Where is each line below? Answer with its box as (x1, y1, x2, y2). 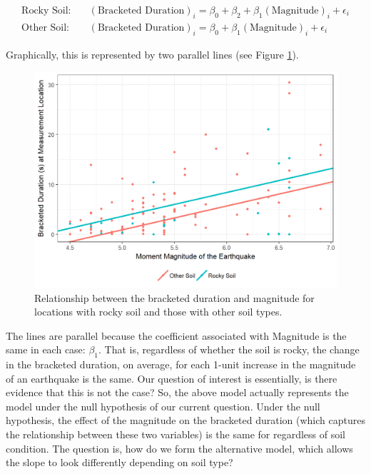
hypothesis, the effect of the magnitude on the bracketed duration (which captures (6, 413, 365, 428)
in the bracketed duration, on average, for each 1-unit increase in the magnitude (6, 357, 356, 372)
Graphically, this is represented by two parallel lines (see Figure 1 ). (6, 46, 299, 61)
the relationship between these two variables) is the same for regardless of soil (6, 427, 345, 442)
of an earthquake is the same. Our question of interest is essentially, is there (6, 370, 337, 385)
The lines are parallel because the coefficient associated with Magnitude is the (6, 328, 347, 343)
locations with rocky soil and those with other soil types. (34, 304, 283, 319)
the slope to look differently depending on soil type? (6, 455, 233, 470)
